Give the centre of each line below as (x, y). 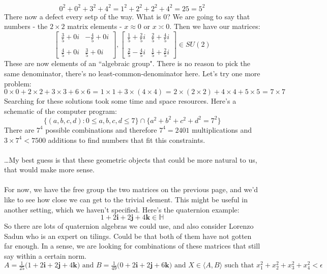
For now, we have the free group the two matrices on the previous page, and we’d (131, 189)
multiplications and (222, 129)
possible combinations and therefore (101, 129)
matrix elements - (95, 26)
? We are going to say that (209, 16)
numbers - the (26, 26)
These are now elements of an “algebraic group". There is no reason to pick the (127, 63)
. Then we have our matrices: (215, 26)
